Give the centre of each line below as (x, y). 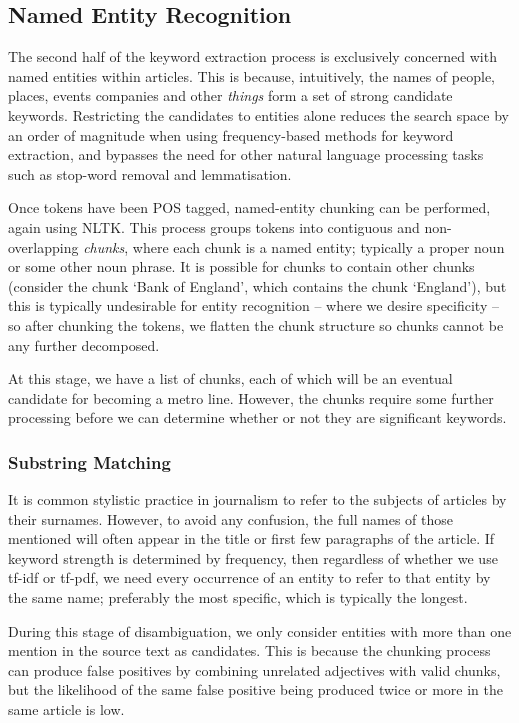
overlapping (43, 246)
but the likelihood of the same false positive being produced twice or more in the (256, 689)
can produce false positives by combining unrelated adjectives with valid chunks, (254, 669)
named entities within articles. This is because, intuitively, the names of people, (251, 75)
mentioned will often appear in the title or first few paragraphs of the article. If (251, 538)
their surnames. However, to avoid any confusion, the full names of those (230, 518)
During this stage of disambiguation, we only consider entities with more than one (260, 630)
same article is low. (66, 709)
